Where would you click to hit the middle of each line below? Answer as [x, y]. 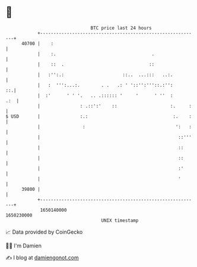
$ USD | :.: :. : [99, 116]
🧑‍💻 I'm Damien [24, 246]
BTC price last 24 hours [121, 28]
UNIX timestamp [120, 220]
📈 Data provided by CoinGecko [44, 232]
